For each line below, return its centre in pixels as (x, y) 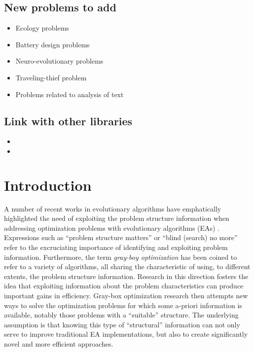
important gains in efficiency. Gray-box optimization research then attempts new (126, 296)
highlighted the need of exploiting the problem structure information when (117, 218)
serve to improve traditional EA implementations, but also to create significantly (126, 334)
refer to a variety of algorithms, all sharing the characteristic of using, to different (127, 266)
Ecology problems (42, 28)
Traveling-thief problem (51, 77)
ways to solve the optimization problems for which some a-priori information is (123, 305)
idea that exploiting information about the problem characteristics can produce (124, 286)
